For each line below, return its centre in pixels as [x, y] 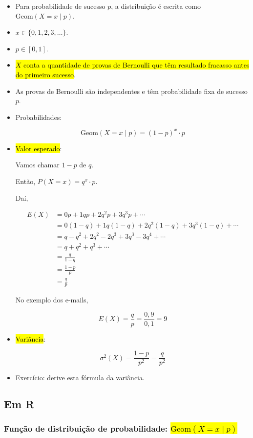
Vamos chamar [37, 165]
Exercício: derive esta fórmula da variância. [80, 378]
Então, [25, 181]
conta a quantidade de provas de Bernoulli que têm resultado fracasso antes [137, 65]
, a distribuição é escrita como [156, 6]
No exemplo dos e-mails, [52, 300]
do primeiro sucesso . [45, 74]
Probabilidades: [39, 117]
